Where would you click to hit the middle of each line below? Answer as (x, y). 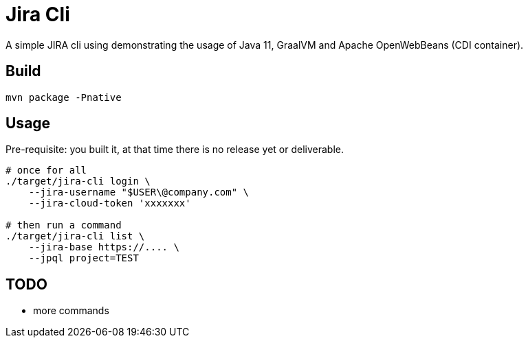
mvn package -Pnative (64, 97)
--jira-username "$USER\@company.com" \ (139, 192)
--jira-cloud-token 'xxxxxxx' (110, 203)
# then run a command (64, 225)
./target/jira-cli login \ (78, 181)
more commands (71, 311)
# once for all (46, 170)
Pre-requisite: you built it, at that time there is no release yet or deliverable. (175, 150)
